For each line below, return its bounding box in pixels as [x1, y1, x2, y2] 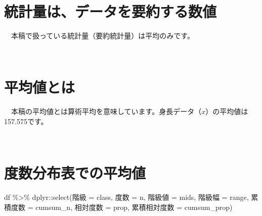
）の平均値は [205, 106, 248, 117]
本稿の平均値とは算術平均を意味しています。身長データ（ [11, 106, 202, 117]
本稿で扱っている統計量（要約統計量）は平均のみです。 [11, 30, 194, 40]
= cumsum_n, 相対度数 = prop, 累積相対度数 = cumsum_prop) [27, 201, 233, 212]
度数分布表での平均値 [4, 163, 146, 183]
